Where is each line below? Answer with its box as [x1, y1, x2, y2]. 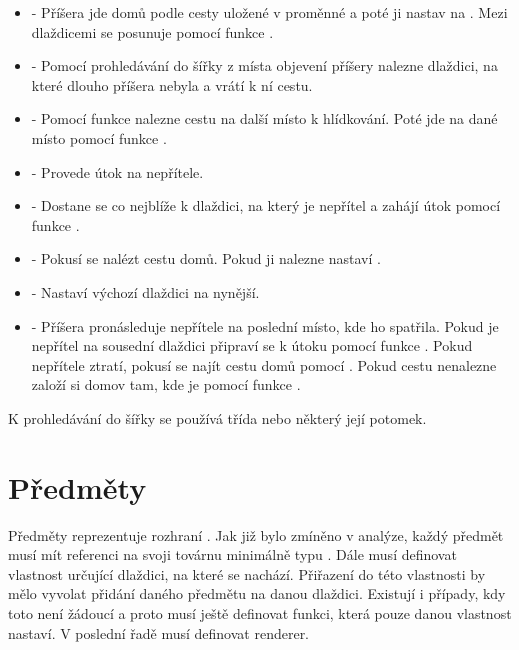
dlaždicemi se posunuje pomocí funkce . [31, 21, 274, 42]
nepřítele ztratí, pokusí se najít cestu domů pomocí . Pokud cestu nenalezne [31, 354, 497, 375]
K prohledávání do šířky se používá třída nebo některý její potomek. [8, 407, 427, 428]
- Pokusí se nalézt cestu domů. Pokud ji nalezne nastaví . [31, 248, 381, 269]
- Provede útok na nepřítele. [31, 161, 204, 182]
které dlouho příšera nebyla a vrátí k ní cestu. [31, 74, 313, 95]
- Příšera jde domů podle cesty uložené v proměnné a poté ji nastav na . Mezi [31, 2, 508, 22]
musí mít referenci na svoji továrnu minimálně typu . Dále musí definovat [8, 544, 457, 565]
